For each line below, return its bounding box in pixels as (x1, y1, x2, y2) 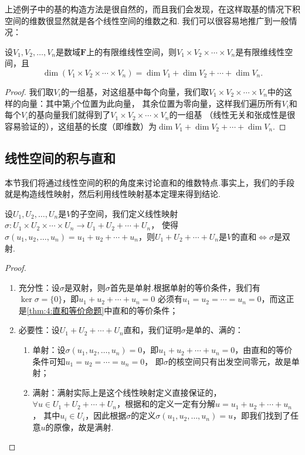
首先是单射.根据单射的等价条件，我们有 (110, 281, 260, 293)
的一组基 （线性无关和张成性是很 (169, 108, 296, 121)
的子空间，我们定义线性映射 (71, 207, 178, 219)
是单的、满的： (185, 324, 243, 336)
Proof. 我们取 (5, 85, 54, 97)
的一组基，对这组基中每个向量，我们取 (60, 85, 209, 97)
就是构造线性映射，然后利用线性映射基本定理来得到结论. (5, 188, 221, 200)
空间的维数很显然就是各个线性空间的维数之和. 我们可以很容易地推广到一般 (5, 14, 289, 26)
